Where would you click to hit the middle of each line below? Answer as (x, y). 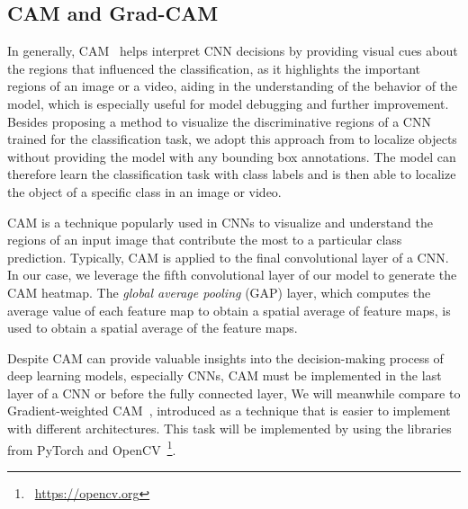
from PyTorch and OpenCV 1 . (92, 448)
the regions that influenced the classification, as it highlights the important (214, 68)
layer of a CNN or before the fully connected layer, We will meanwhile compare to (234, 393)
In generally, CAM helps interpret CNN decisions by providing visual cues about (233, 51)
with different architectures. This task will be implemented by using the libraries (229, 429)
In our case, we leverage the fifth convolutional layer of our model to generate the (232, 275)
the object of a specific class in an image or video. (144, 191)
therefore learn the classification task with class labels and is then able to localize (232, 174)
